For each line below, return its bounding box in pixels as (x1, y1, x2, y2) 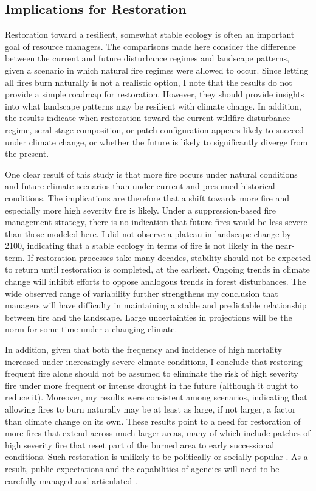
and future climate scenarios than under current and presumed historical (5, 179, 275, 192)
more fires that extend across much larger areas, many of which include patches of (5, 427, 311, 439)
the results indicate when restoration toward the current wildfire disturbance (5, 111, 290, 124)
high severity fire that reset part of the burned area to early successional (5, 438, 275, 451)
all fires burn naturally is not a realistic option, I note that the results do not (5, 75, 292, 88)
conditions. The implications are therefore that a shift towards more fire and (5, 191, 289, 204)
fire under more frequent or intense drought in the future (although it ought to (5, 378, 298, 391)
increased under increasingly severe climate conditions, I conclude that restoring (5, 355, 303, 367)
